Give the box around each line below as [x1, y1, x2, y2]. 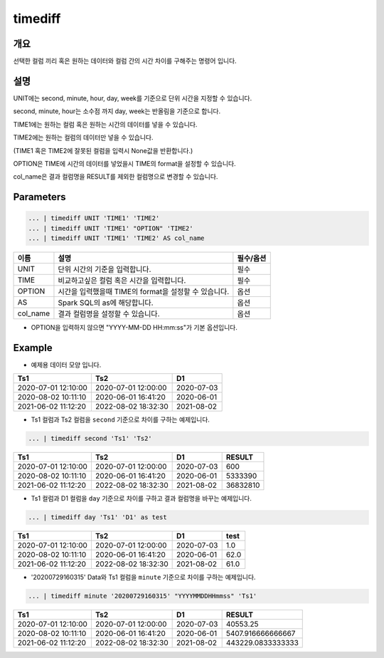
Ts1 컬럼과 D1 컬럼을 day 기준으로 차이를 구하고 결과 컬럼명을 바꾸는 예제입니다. [31, 494, 252, 503]
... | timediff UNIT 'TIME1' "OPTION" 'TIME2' [28, 224, 193, 232]
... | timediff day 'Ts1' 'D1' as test [28, 513, 167, 521]
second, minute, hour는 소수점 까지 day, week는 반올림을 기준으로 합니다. [13, 107, 220, 115]
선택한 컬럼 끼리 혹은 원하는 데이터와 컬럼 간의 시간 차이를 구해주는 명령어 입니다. [13, 57, 238, 66]
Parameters [13, 191, 66, 203]
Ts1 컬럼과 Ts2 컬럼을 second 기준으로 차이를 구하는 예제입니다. [31, 415, 210, 424]
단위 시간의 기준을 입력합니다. [58, 264, 151, 274]
